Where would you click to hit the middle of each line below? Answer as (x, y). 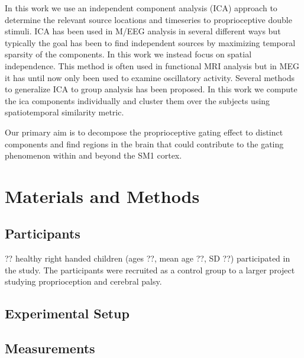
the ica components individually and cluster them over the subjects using (138, 100)
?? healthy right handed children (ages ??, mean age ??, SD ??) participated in (148, 258)
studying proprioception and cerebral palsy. (83, 281)
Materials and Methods (102, 196)
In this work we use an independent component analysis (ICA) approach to (141, 8)
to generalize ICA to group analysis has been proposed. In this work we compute (151, 89)
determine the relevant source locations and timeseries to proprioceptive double (148, 19)
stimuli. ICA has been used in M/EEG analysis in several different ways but (143, 31)
